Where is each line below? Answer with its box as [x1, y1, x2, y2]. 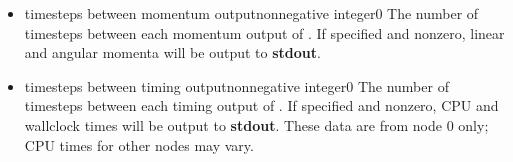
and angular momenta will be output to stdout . [24, 42, 321, 63]
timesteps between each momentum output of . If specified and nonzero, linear [24, 22, 505, 43]
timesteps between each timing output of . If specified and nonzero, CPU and [24, 95, 499, 116]
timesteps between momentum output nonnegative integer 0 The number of [24, 3, 479, 23]
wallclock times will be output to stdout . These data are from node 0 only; [24, 114, 489, 135]
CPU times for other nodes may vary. [24, 134, 254, 155]
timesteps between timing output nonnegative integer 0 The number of [24, 75, 449, 96]
